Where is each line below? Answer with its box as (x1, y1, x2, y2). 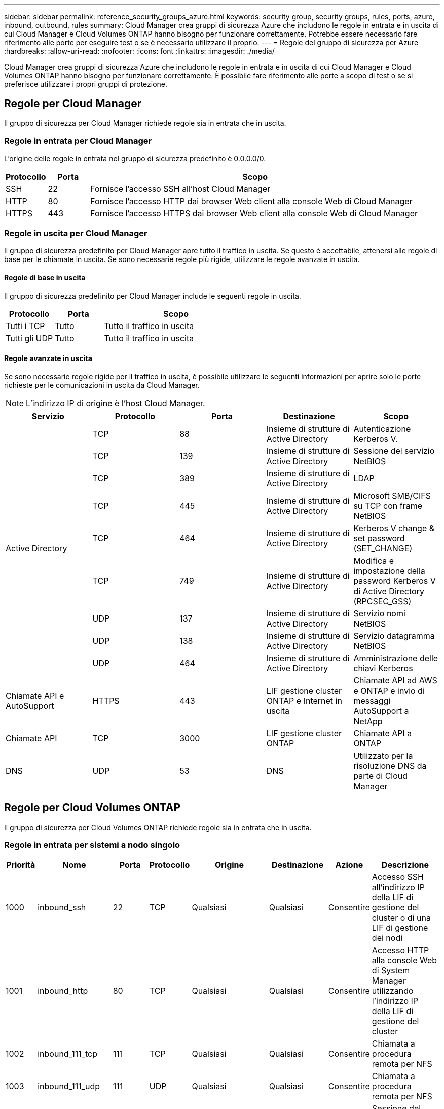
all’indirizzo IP (372, 882, 425, 893)
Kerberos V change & (353, 523, 435, 533)
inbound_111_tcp (38, 1049, 98, 1059)
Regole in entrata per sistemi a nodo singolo (4, 840, 180, 850)
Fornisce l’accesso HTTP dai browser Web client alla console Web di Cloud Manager (90, 195, 413, 206)
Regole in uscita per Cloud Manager (4, 227, 147, 238)
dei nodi (372, 933, 403, 943)
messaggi (353, 695, 391, 706)
